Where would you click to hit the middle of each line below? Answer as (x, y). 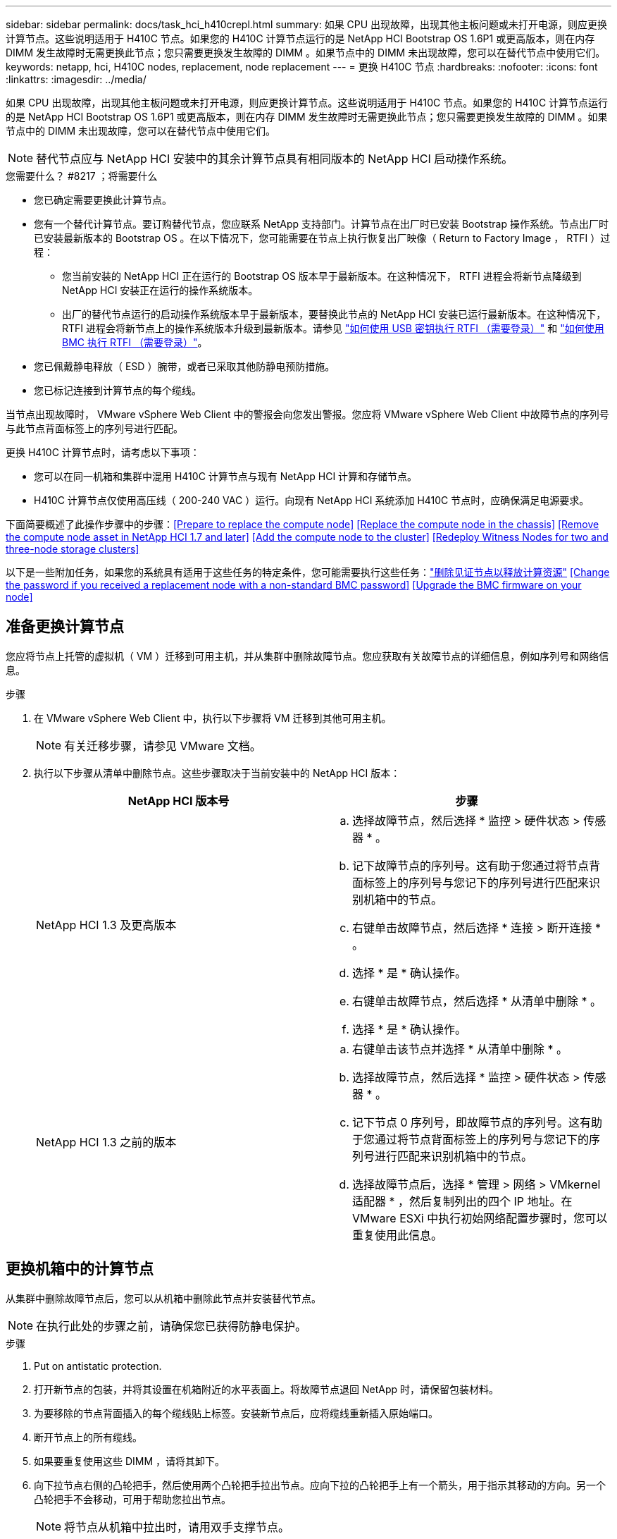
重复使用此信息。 (398, 1235)
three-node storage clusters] (73, 549)
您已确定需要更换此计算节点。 (103, 200)
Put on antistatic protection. (98, 1366)
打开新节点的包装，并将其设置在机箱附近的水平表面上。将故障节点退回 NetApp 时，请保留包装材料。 (266, 1389)
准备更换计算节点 (65, 627)
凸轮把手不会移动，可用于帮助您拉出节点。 (132, 1499)
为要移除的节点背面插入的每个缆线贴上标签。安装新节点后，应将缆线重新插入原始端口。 (236, 1413)
